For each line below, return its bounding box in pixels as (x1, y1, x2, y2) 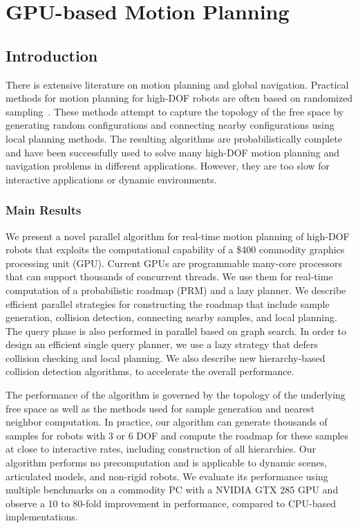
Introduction (6, 44, 98, 66)
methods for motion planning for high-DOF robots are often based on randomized (6, 91, 353, 105)
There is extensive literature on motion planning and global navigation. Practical (6, 77, 349, 91)
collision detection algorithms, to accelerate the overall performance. (6, 364, 294, 379)
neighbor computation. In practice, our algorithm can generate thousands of (6, 415, 328, 429)
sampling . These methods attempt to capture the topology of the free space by (6, 104, 344, 118)
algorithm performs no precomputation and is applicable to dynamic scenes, (6, 455, 328, 470)
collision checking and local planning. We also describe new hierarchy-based (6, 350, 326, 365)
